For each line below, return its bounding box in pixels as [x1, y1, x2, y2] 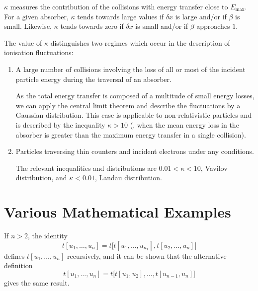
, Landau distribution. [94, 172, 162, 183]
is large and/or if [175, 11, 227, 21]
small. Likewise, [4, 21, 52, 31]
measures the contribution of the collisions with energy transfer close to [10, 1, 228, 11]
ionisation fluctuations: [4, 47, 74, 58]
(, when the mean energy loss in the [130, 119, 239, 130]
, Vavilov [200, 162, 228, 173]
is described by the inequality [15, 119, 105, 130]
